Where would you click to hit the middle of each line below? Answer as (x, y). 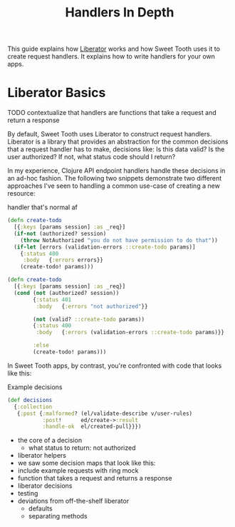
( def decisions (30, 400)
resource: (21, 194)
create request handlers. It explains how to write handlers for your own (111, 56)
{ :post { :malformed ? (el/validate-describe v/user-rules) (105, 413)
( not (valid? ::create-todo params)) (89, 319)
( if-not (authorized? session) (60, 234)
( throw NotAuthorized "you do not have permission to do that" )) (119, 240)
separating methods (58, 516)
